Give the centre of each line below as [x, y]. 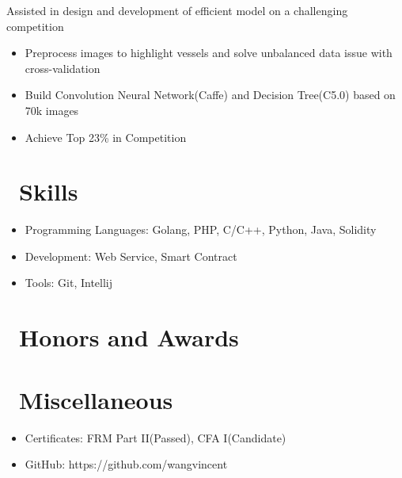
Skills [49, 191]
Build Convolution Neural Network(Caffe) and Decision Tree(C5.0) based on [210, 95]
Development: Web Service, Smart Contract [131, 256]
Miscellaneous [96, 399]
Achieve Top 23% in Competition [106, 137]
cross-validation [63, 68]
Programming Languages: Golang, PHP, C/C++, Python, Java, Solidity [201, 229]
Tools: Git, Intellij [69, 283]
